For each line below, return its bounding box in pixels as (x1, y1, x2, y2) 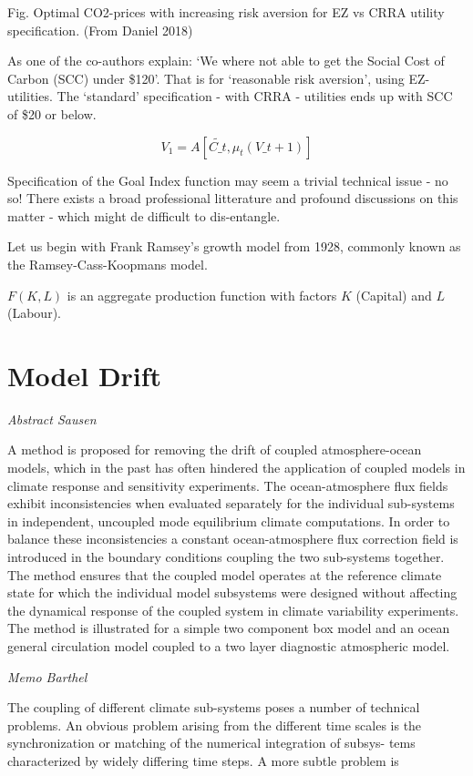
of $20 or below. (7, 104, 97, 123)
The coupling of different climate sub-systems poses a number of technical (7, 698, 420, 717)
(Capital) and (355, 285, 432, 304)
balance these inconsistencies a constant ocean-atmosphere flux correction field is (7, 529, 458, 548)
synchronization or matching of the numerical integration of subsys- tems (7, 733, 416, 752)
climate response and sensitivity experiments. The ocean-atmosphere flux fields (7, 475, 448, 495)
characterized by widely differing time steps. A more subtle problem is (7, 750, 399, 770)
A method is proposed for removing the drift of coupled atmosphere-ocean (7, 440, 422, 459)
